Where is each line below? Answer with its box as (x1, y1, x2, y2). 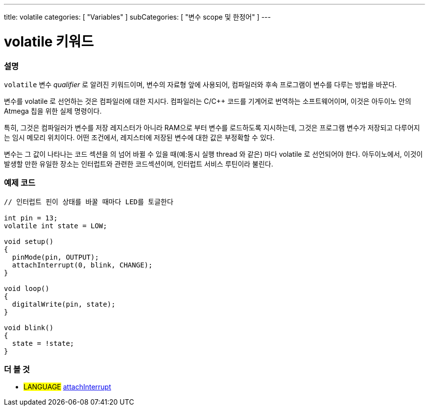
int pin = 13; (4, 214, 58, 222)
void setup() (4, 237, 54, 245)
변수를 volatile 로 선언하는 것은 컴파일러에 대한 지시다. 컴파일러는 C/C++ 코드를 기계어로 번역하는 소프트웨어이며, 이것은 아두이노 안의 (4, 96, 411, 105)
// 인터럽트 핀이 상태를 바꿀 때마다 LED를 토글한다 (4, 197, 173, 206)
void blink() (4, 323, 54, 332)
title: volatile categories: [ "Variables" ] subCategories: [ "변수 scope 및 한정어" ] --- (4, 13, 271, 21)
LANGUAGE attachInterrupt (24, 383, 111, 391)
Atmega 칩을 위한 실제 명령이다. (4, 106, 102, 115)
